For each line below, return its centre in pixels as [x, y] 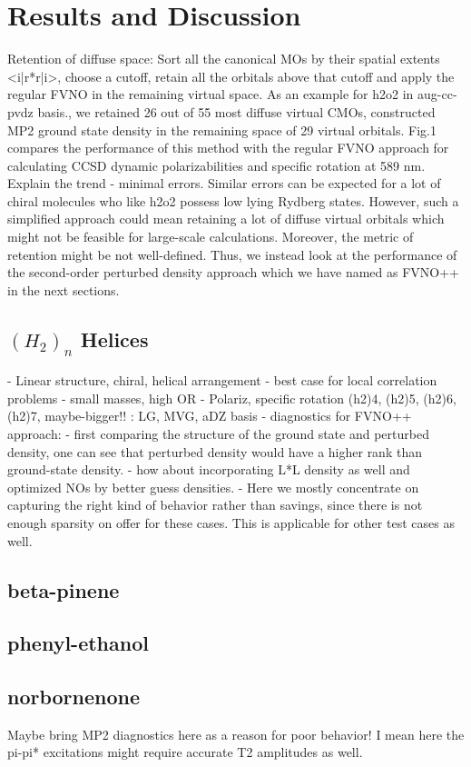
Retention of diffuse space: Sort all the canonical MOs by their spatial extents [224, 59]
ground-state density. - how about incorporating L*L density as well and [209, 469]
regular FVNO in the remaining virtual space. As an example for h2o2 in [211, 94]
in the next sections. [64, 289]
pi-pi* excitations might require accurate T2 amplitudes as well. [185, 752]
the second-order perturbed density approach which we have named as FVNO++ [234, 272]
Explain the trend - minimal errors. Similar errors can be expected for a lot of [224, 183]
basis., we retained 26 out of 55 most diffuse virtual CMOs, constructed [236, 111]
